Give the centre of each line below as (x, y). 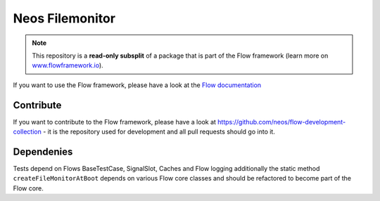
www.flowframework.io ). (68, 65)
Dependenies (43, 151)
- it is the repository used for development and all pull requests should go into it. (159, 132)
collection (27, 132)
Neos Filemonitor (64, 18)
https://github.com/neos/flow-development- (281, 122)
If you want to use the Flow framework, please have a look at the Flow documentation (137, 85)
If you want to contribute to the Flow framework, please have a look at (114, 122)
